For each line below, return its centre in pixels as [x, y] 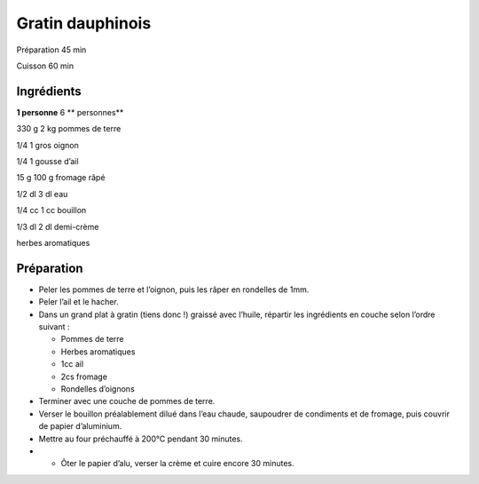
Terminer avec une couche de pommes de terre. [127, 401]
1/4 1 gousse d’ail [47, 162]
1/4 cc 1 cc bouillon [51, 210]
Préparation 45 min [51, 50]
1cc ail [72, 364]
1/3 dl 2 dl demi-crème [58, 226]
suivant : [54, 327]
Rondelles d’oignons [98, 389]
